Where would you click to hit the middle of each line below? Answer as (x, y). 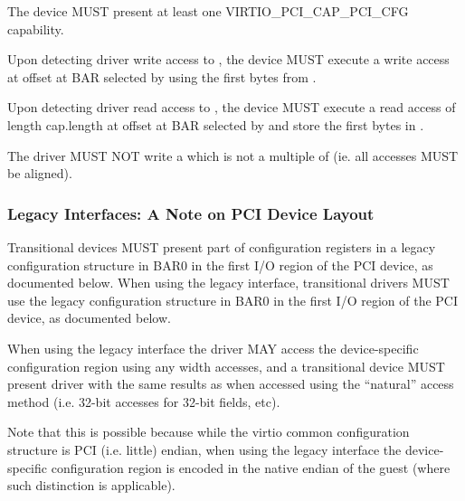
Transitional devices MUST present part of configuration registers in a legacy (222, 246)
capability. (36, 28)
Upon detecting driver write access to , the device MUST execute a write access (228, 59)
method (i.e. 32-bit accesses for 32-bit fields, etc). (144, 401)
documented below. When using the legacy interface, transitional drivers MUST (228, 283)
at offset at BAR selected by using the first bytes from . (162, 76)
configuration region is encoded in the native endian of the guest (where (251, 467)
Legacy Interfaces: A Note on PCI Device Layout (191, 213)
